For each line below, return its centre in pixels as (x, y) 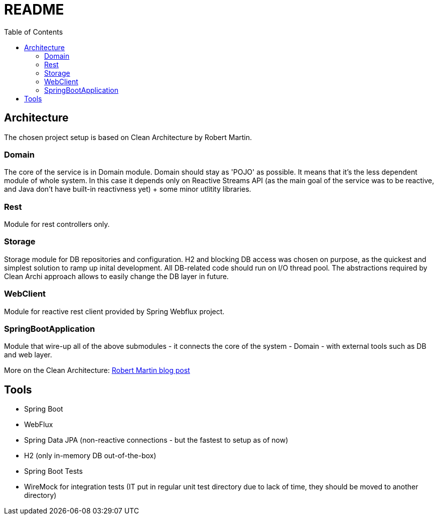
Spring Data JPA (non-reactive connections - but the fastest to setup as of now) (156, 440)
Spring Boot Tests (53, 471)
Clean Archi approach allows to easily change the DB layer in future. (116, 276)
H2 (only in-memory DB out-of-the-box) (90, 456)
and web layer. (28, 355)
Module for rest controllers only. (57, 224)
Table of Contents (34, 32)
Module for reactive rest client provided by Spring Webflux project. (114, 311)
